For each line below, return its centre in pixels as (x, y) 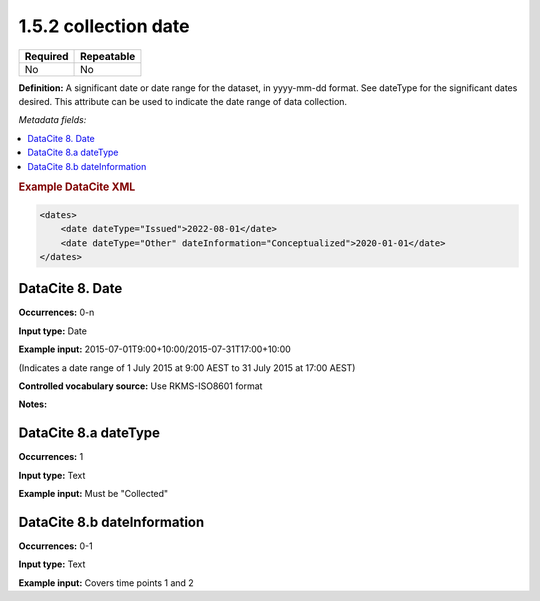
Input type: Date (52, 331)
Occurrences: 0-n (56, 312)
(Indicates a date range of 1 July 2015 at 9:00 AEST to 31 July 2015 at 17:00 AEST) (187, 367)
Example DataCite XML (77, 187)
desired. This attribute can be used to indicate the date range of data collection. (183, 101)
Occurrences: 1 (51, 457)
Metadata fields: (52, 120)
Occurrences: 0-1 (56, 546)
